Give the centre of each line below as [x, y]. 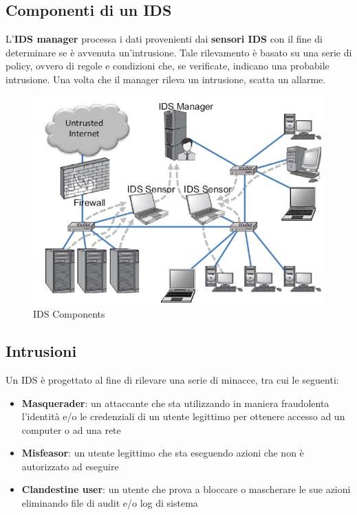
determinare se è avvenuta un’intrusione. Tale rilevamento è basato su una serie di [179, 52]
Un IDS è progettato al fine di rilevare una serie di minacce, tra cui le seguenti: [172, 379]
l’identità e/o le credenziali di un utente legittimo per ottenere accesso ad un [183, 416]
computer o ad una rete [71, 429]
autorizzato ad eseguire [70, 466]
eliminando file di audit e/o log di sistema [110, 503]
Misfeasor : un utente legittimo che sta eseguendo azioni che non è [163, 453]
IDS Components [69, 314]
